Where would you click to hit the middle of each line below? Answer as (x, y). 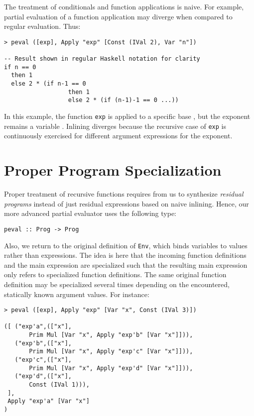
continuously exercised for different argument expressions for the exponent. (118, 136)
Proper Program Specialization (113, 170)
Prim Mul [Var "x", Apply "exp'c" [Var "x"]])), (111, 352)
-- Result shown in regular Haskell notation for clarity (102, 59)
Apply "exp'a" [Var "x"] (49, 401)
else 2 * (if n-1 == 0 (49, 84)
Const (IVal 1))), (59, 385)
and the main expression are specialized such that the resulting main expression (126, 264)
